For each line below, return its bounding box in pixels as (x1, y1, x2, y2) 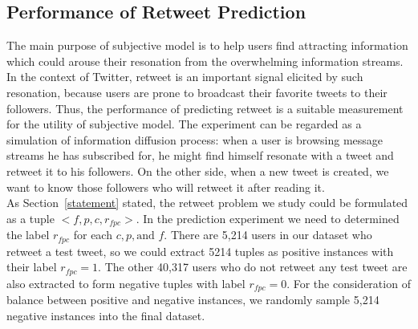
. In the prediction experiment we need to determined (136, 209, 400, 226)
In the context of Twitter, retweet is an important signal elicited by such (6, 68, 363, 85)
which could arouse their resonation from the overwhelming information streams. (6, 52, 404, 69)
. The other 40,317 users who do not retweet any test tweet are (98, 258, 408, 275)
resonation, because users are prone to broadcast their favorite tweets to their (6, 83, 388, 100)
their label (6, 258, 57, 275)
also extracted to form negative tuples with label (6, 274, 246, 291)
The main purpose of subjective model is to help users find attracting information (6, 37, 408, 54)
